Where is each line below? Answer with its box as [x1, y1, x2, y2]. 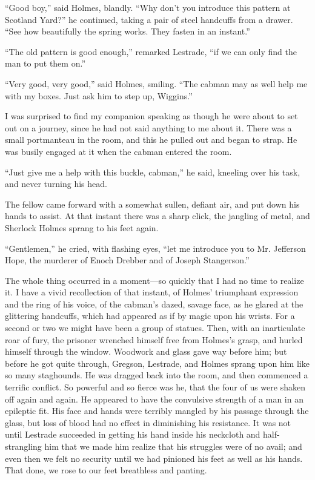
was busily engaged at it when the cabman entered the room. [5, 145, 232, 157]
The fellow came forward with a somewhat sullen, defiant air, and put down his [5, 197, 300, 210]
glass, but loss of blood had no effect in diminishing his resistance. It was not [5, 416, 291, 429]
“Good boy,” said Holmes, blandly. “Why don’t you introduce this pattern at [5, 1, 291, 13]
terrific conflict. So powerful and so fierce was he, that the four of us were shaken [5, 381, 305, 393]
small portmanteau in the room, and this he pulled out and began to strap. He [5, 133, 297, 146]
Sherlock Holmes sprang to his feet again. [5, 221, 159, 234]
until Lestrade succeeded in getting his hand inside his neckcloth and [5, 428, 260, 441]
